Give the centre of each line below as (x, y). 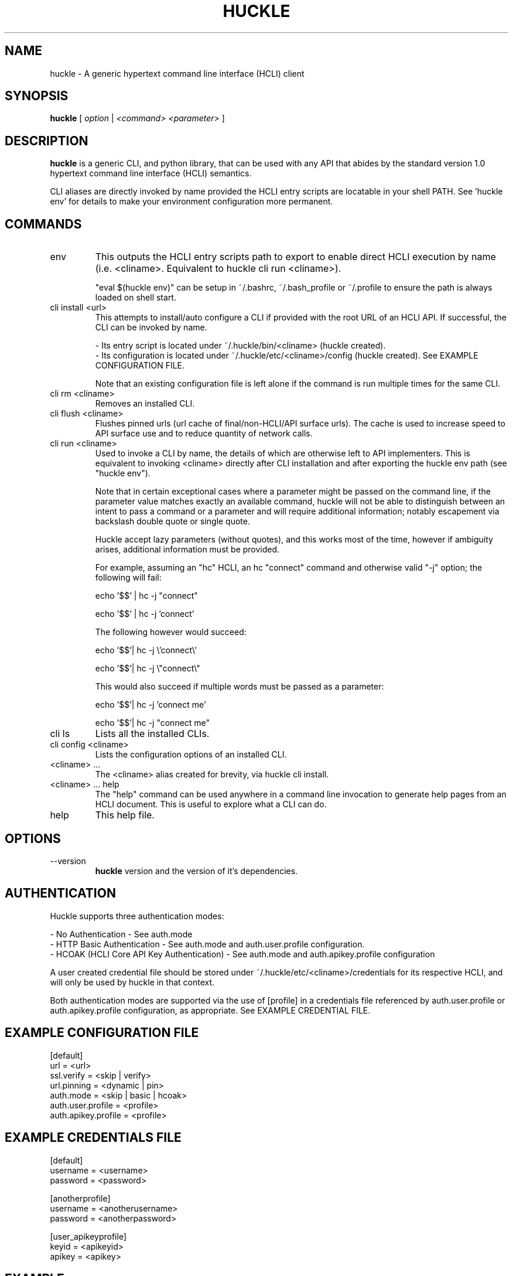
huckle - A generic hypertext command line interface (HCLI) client (177, 73)
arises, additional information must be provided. (187, 550)
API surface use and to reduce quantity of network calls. (204, 434)
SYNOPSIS (37, 96)
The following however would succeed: (171, 632)
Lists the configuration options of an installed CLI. (191, 755)
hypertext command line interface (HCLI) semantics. (151, 173)
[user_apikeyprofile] (88, 1236)
